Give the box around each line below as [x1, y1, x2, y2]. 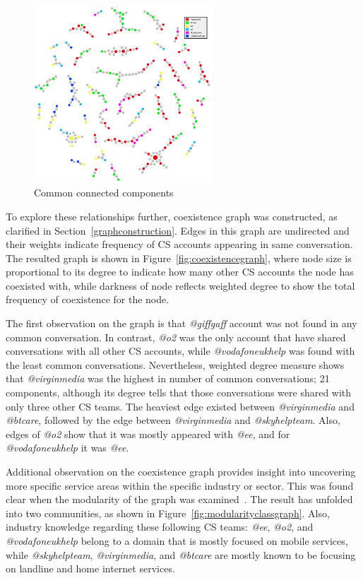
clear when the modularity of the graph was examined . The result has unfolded [6, 492, 353, 507]
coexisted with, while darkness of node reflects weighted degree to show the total [6, 278, 355, 293]
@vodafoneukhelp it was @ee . [6, 440, 129, 455]
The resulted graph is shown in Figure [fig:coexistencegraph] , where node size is [6, 250, 352, 265]
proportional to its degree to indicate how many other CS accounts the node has [6, 264, 354, 279]
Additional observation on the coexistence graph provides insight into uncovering [6, 464, 356, 478]
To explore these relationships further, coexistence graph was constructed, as [6, 208, 338, 223]
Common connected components [34, 185, 174, 200]
